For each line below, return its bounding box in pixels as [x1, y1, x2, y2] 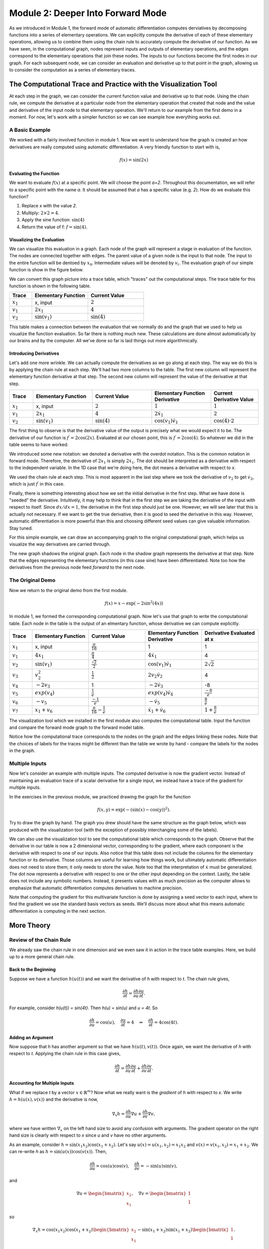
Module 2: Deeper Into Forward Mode [9, 7, 167, 18]
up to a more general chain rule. [9, 954, 75, 960]
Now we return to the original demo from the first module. [9, 587, 128, 593]
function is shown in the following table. [9, 283, 91, 289]
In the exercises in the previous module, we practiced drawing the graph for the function [9, 793, 191, 799]
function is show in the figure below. [9, 267, 84, 273]
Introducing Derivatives [9, 350, 59, 357]
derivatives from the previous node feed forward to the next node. [9, 565, 145, 571]
